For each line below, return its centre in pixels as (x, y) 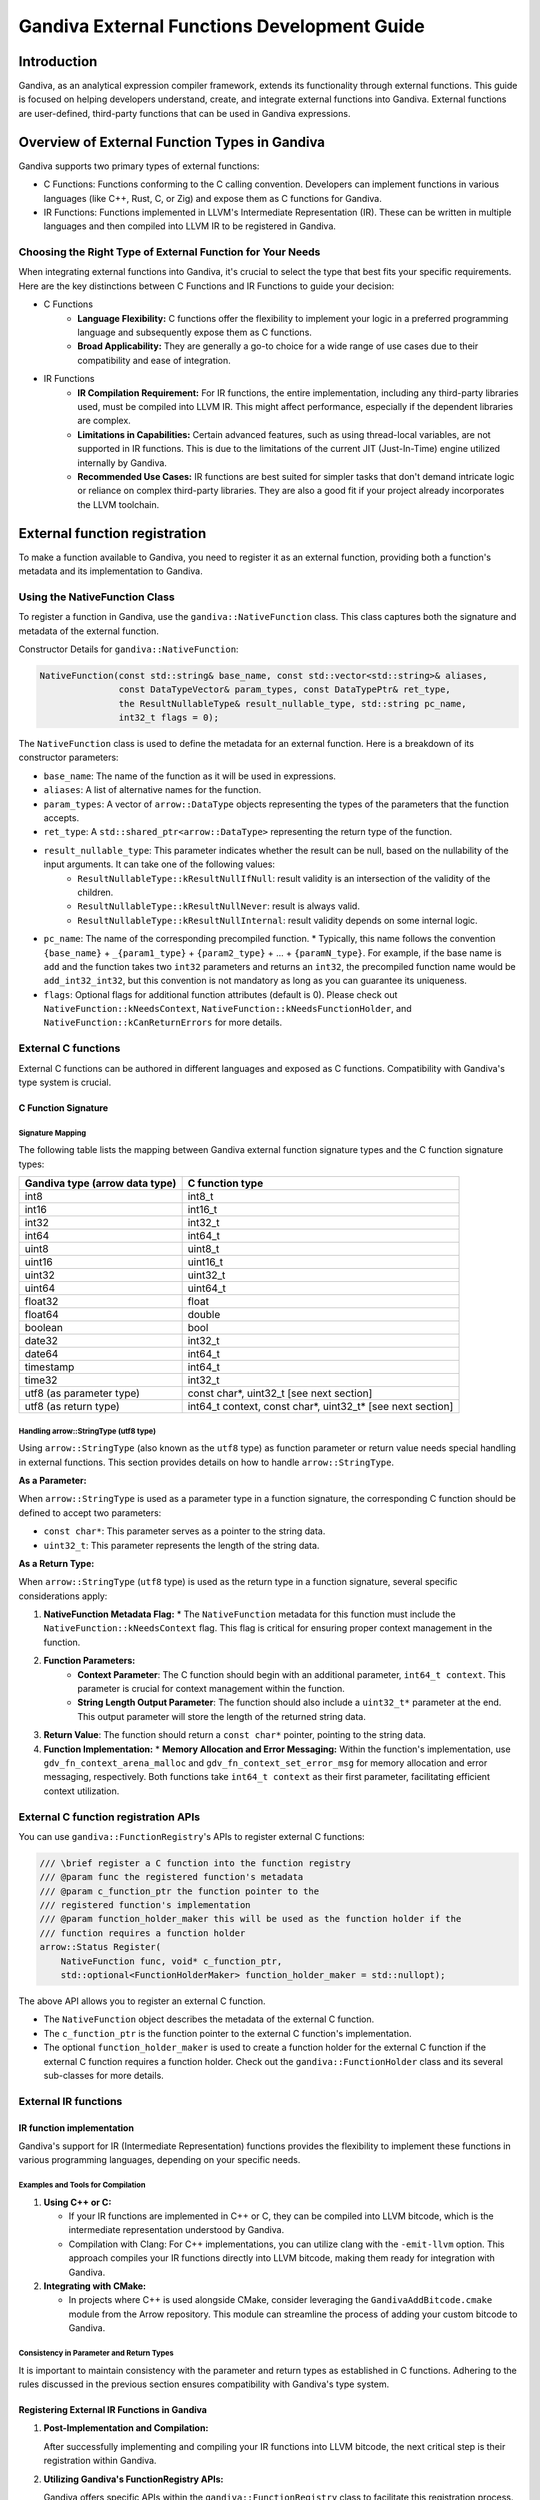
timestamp (49, 1367)
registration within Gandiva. (100, 2461)
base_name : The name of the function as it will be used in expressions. (190, 776)
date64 (41, 1354)
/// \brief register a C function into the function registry (195, 1863)
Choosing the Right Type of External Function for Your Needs (169, 252)
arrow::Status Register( (100, 1947)
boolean (44, 1328)
